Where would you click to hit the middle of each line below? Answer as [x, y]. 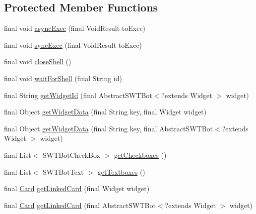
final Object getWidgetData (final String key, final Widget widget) [105, 112]
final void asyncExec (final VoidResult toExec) [75, 28]
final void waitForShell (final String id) [63, 78]
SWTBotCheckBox [71, 155]
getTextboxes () [121, 171]
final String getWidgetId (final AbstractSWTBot [78, 95]
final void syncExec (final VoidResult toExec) [73, 45]
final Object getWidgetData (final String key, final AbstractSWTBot [109, 128]
